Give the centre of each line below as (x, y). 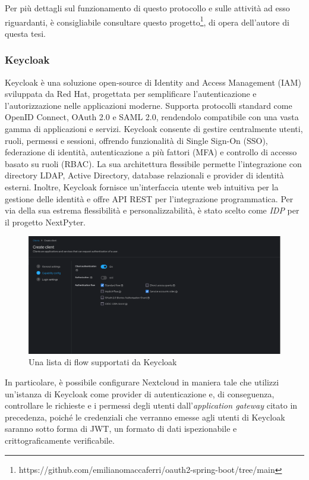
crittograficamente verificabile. (60, 440)
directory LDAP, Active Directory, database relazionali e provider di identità (144, 175)
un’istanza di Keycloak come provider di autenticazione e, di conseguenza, (140, 393)
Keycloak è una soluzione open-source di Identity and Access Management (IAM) (153, 82)
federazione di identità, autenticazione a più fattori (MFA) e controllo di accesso (151, 152)
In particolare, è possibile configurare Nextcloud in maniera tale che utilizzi (142, 382)
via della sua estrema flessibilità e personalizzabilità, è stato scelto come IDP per (152, 210)
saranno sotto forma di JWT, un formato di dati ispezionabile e (121, 429)
